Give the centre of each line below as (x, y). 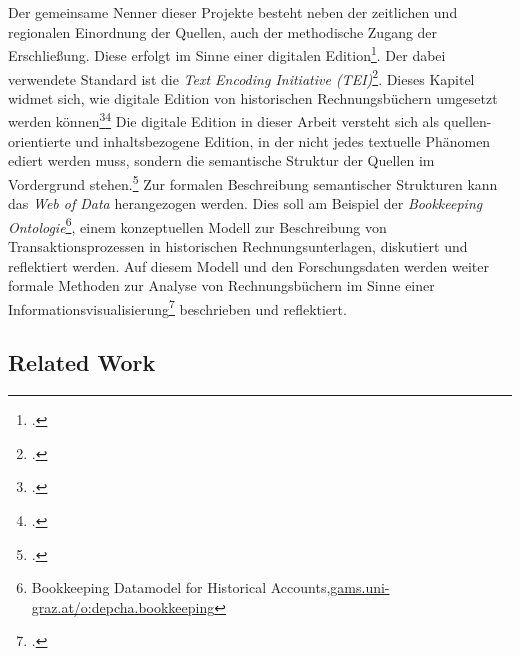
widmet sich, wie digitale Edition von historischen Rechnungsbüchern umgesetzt (253, 97)
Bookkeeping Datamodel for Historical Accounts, (181, 587)
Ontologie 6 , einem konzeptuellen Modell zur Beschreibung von (197, 225)
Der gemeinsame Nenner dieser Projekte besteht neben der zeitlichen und (233, 12)
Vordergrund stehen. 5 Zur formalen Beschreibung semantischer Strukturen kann (253, 182)
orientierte (39, 140)
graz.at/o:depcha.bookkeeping (123, 606)
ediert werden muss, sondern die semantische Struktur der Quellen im (221, 160)
